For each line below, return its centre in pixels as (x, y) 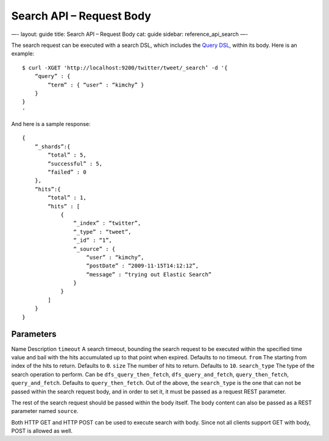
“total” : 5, (67, 155)
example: (23, 54)
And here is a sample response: (51, 124)
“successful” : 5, (75, 164)
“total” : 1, (67, 198)
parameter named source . (45, 411)
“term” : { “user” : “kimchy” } (96, 85)
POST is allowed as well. (42, 431)
